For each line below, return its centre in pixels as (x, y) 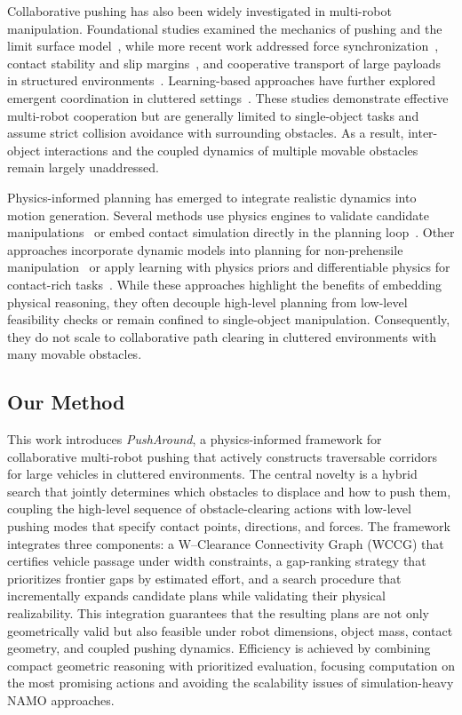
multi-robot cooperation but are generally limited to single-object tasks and (213, 115)
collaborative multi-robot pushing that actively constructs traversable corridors (223, 456)
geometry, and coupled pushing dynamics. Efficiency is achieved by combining (219, 648)
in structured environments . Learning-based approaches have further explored (221, 80)
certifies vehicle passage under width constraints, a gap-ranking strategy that (217, 561)
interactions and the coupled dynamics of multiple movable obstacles (231, 150)
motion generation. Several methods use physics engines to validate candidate (218, 214)
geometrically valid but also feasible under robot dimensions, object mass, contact (230, 630)
